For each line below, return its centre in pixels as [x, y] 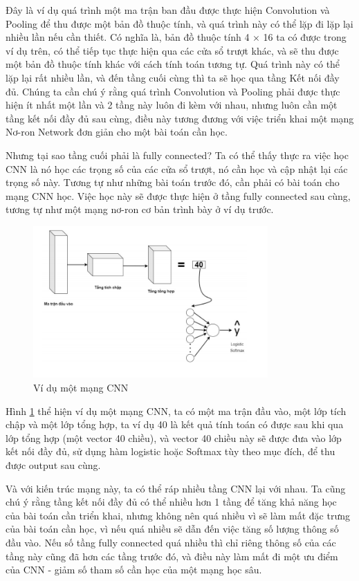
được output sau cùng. [53, 464]
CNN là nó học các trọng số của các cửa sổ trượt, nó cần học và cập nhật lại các [177, 168]
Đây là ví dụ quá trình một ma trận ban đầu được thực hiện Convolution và [168, 10]
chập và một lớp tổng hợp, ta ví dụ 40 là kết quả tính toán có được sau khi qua [175, 424]
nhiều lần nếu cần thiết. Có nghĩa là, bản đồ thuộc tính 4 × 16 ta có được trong [176, 37]
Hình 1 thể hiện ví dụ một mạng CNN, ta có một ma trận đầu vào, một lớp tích [176, 411]
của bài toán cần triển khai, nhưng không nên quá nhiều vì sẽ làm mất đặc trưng [178, 515]
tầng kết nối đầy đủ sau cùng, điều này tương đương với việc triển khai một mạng [180, 118]
